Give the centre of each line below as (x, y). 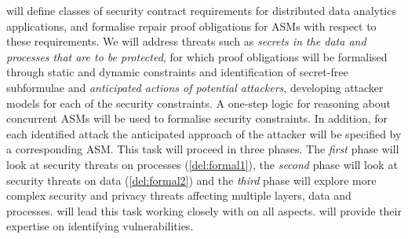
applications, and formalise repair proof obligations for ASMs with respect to (191, 26)
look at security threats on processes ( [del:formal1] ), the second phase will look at (202, 164)
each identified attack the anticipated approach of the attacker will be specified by (204, 133)
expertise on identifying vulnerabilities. (100, 226)
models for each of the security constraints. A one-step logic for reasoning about (199, 103)
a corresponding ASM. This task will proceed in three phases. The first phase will (203, 149)
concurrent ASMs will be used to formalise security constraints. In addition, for (197, 118)
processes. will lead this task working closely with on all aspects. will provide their (204, 210)
